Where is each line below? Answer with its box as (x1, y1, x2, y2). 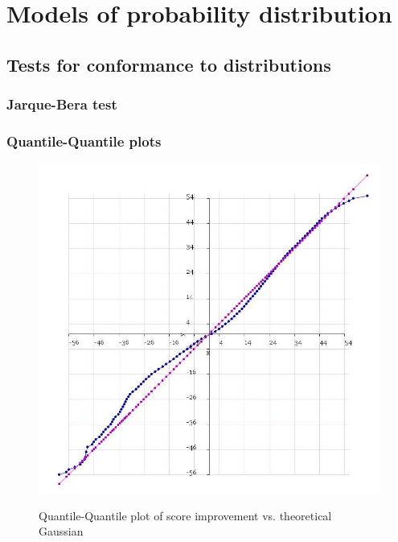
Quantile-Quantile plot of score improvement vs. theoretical (39, 507, 332, 523)
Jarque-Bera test (6, 94, 117, 114)
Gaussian (39, 523, 84, 540)
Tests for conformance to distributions (6, 52, 331, 77)
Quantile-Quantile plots (6, 130, 162, 151)
